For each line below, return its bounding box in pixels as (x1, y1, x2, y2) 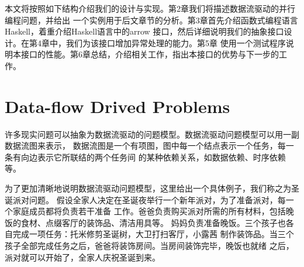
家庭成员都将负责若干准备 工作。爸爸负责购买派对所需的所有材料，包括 (12, 205, 286, 217)
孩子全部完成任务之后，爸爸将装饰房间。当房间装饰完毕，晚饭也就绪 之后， (5, 239, 294, 252)
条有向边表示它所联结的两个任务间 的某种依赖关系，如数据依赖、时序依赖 (5, 150, 286, 163)
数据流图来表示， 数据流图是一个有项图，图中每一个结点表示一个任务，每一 (5, 139, 294, 152)
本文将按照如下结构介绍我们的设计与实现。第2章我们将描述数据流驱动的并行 (5, 2, 295, 14)
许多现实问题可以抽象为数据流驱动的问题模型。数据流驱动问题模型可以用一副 (5, 128, 299, 140)
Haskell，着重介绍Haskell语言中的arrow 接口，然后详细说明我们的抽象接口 (5, 25, 284, 37)
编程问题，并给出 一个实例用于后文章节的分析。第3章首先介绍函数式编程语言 (5, 13, 298, 26)
